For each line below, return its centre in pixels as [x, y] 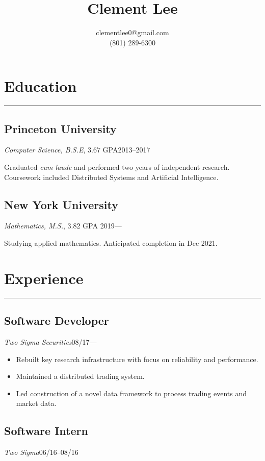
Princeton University [60, 128]
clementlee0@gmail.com [132, 32]
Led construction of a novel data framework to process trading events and [131, 393]
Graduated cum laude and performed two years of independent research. [117, 167]
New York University [61, 204]
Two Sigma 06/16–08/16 [41, 452]
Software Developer [57, 321]
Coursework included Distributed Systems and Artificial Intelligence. [111, 177]
